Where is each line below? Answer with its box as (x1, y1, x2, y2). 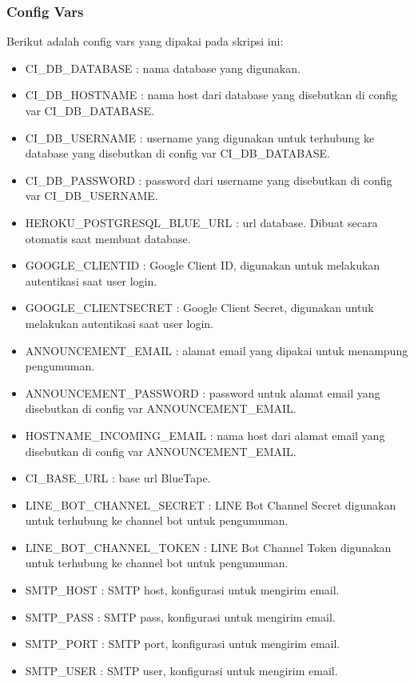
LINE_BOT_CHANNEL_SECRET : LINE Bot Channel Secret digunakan (25, 496, 396, 513)
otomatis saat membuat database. (25, 230, 191, 246)
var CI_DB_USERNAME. (25, 187, 158, 204)
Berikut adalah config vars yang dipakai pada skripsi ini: (6, 33, 284, 50)
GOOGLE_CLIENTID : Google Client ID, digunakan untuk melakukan (25, 257, 380, 274)
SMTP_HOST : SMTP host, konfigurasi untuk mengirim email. (25, 582, 340, 598)
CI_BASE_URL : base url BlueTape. (25, 470, 211, 486)
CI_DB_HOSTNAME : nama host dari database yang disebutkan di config (25, 86, 398, 103)
